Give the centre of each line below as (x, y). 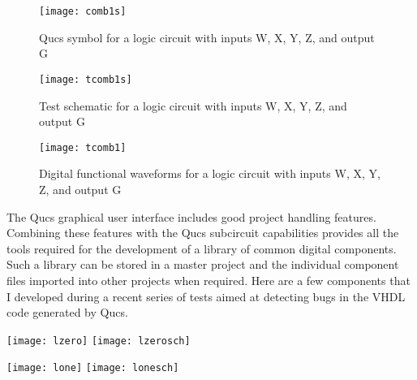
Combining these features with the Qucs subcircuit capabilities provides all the (203, 233)
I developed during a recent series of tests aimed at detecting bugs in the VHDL (206, 296)
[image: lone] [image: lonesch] (93, 368)
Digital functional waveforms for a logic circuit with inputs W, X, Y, (210, 173)
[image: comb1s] (83, 11)
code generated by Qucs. (67, 312)
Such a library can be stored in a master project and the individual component (203, 264)
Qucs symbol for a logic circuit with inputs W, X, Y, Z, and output (207, 37)
